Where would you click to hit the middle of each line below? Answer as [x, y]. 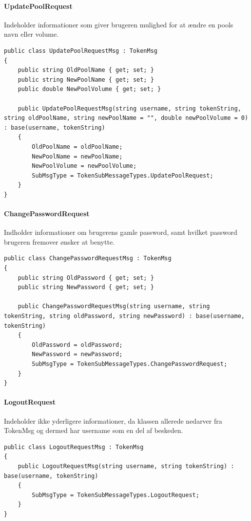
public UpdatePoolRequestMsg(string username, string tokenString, [129, 108]
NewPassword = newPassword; [77, 354]
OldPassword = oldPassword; [77, 345]
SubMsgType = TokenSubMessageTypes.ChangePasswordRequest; [130, 364]
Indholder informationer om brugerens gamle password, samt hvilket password [121, 232]
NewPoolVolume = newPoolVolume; [84, 166]
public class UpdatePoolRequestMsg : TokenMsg [81, 51]
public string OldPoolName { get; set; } [86, 70]
